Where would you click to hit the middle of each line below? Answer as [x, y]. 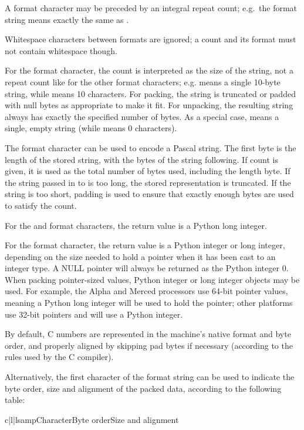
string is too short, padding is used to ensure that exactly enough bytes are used [149, 194]
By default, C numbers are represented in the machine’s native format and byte [148, 334]
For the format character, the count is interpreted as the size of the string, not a [149, 70]
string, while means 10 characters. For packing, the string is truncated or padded [150, 93]
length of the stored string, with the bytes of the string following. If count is [142, 159]
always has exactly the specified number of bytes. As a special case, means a [142, 116]
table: [15, 400]
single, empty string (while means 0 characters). [91, 128]
